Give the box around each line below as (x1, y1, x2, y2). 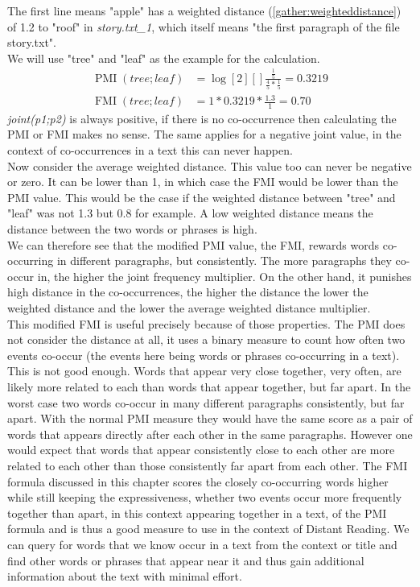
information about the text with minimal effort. (7, 568, 242, 585)
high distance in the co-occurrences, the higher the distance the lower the (7, 283, 369, 300)
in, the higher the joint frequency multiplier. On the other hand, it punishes (37, 267, 412, 284)
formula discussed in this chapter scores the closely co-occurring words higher (7, 473, 389, 490)
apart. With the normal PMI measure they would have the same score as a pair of (7, 410, 413, 427)
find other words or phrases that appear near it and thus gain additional (7, 552, 364, 568)
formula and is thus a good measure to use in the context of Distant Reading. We (7, 520, 410, 537)
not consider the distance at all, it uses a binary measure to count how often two (7, 331, 406, 348)
